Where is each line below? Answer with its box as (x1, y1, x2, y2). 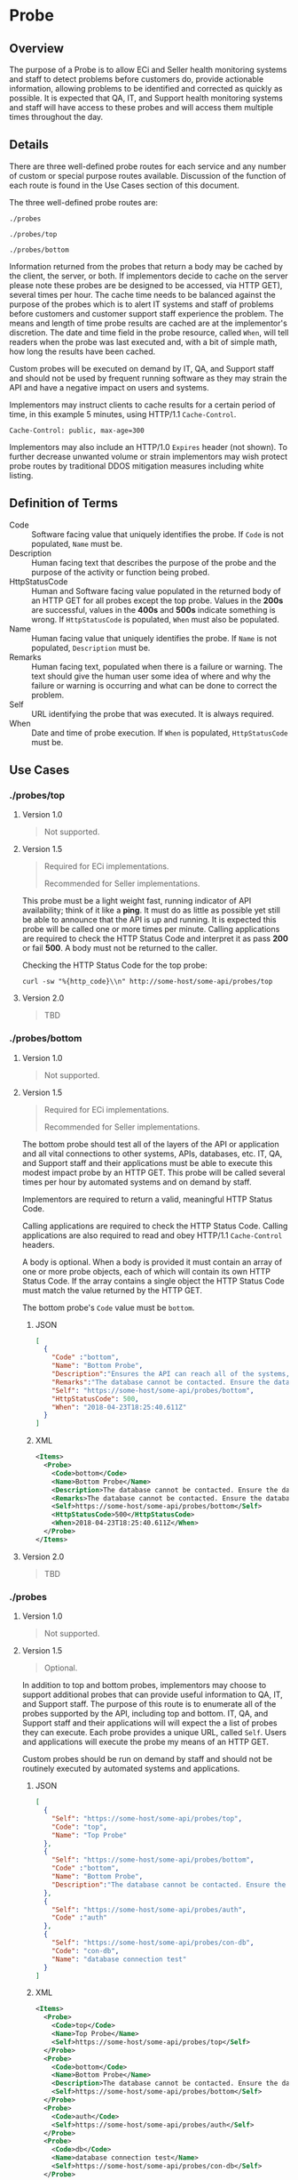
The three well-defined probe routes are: (9, 197, 158, 207)
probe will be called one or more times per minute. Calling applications (21, 924, 280, 935)
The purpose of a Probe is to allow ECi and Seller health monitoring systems (9, 64, 287, 75)
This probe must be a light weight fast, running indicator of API (21, 896, 252, 906)
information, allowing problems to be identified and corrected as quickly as (9, 84, 283, 93)
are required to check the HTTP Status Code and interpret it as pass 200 (21, 933, 288, 944)
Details (9, 137, 49, 152)
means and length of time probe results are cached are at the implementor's (9, 318, 288, 328)
